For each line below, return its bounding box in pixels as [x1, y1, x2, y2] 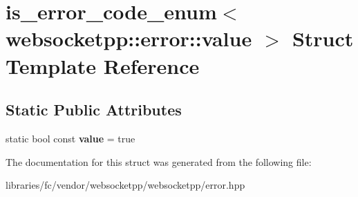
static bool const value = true [6, 131, 135, 145]
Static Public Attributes [6, 99, 182, 120]
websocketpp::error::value [6, 24, 252, 53]
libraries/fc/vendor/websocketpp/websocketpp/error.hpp [6, 178, 245, 192]
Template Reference [6, 51, 200, 79]
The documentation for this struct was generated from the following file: [6, 154, 312, 169]
